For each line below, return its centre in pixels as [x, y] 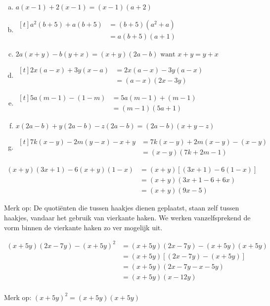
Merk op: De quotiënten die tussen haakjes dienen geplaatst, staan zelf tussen [122, 208]
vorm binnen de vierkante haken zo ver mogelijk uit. [83, 227]
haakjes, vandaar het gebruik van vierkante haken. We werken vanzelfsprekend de [127, 217]
